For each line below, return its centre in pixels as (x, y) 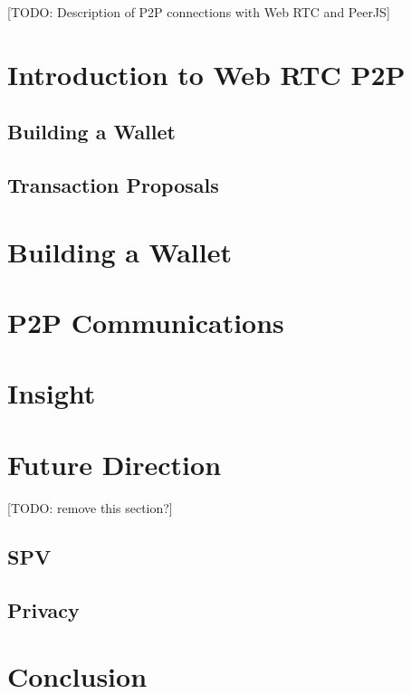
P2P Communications (146, 323)
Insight (52, 393)
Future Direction (115, 464)
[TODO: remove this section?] (90, 507)
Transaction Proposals (113, 185)
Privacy (43, 609)
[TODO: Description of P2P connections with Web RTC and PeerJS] (199, 12)
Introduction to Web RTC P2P (206, 74)
